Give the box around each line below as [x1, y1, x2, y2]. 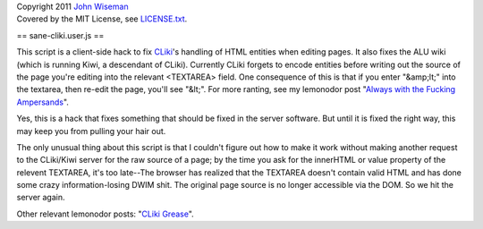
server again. [16, 192, 66, 203]
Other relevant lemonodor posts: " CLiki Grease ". [16, 208, 194, 219]
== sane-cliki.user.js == [16, 30, 105, 40]
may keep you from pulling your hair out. [16, 125, 166, 136]
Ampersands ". [16, 97, 69, 107]
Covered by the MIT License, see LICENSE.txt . [16, 13, 188, 24]
